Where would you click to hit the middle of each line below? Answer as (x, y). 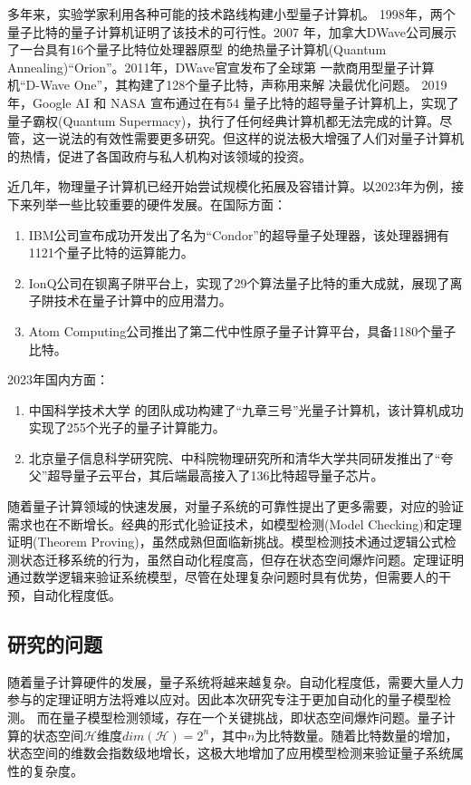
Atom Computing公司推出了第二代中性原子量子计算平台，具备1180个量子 (242, 330)
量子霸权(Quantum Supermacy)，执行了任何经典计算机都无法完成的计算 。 (224, 120)
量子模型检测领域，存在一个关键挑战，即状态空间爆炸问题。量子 (252, 717)
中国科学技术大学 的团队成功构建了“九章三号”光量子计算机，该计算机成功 (246, 409)
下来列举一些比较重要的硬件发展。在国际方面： (147, 204)
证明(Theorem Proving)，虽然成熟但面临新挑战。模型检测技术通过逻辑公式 (226, 542)
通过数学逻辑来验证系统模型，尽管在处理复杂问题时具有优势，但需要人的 (223, 577)
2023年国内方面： (58, 379)
